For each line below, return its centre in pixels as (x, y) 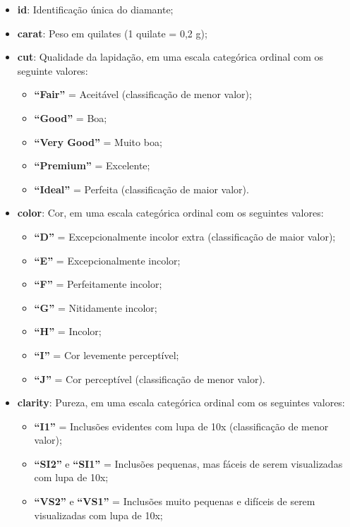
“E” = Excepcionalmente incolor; (107, 260)
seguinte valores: (53, 70)
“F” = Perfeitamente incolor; (98, 284)
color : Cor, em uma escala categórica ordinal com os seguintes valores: (170, 213)
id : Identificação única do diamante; (95, 9)
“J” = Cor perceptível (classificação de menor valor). (150, 378)
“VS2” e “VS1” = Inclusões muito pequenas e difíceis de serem (175, 501)
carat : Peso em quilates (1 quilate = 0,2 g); (112, 33)
